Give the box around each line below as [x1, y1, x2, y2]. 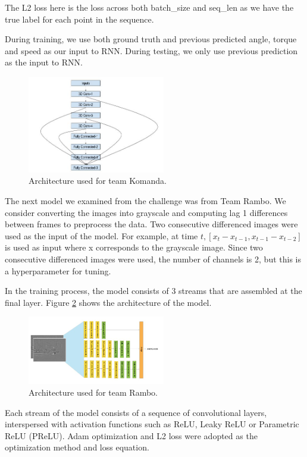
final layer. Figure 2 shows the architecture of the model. [5, 296, 212, 308]
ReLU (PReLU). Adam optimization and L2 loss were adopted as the [5, 429, 258, 442]
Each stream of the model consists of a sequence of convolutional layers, [5, 406, 267, 418]
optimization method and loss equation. [5, 441, 149, 453]
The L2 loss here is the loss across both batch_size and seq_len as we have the [5, 1, 294, 13]
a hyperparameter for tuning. [5, 264, 111, 277]
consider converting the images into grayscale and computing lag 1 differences [5, 206, 288, 218]
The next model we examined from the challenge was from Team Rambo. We [5, 195, 286, 207]
